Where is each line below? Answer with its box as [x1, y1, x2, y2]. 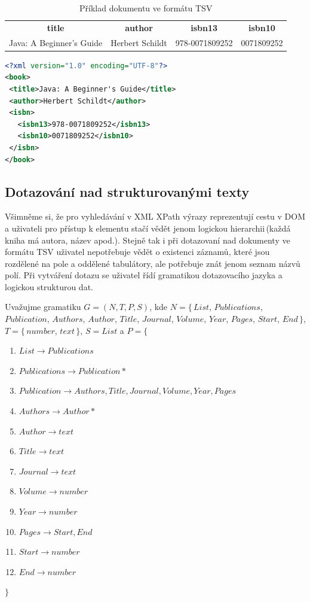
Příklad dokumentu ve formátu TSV [79, 2, 213, 14]
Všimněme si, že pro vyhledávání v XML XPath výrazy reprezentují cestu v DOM [5, 210, 306, 223]
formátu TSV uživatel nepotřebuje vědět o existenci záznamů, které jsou [5, 245, 270, 258]
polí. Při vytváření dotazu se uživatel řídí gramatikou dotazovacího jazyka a [5, 269, 283, 281]
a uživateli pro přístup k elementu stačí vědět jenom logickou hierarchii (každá [5, 221, 291, 234]
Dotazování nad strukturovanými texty [5, 182, 250, 200]
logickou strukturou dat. [5, 280, 93, 293]
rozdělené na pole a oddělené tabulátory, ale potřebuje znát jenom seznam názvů [5, 257, 300, 269]
